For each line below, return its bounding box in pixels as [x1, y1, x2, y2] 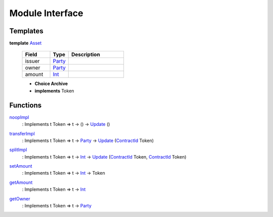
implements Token [34, 88, 74, 94]
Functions [9, 101, 42, 109]
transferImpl [9, 130, 35, 136]
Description [71, 51, 101, 58]
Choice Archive [34, 81, 68, 87]
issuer [25, 58, 40, 65]
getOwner [9, 195, 30, 201]
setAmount [9, 163, 32, 169]
